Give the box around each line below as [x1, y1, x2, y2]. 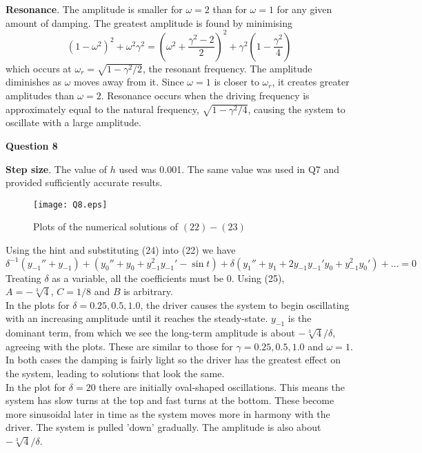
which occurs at [6, 61, 72, 75]
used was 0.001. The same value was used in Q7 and [119, 161, 340, 176]
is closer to [214, 74, 259, 89]
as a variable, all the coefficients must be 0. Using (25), [52, 270, 285, 285]
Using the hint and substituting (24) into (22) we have [6, 242, 236, 256]
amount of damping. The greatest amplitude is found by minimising [6, 15, 293, 30]
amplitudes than [6, 88, 74, 103]
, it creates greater [272, 74, 350, 89]
